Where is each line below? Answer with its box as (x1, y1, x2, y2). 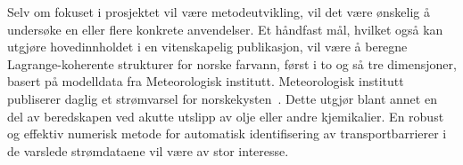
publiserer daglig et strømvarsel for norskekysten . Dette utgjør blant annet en (7, 89, 437, 107)
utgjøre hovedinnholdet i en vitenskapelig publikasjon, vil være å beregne (7, 37, 408, 56)
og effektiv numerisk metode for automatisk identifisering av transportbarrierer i (7, 124, 447, 143)
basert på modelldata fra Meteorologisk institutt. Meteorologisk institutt (7, 72, 404, 90)
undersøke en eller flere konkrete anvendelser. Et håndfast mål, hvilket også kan (7, 20, 443, 38)
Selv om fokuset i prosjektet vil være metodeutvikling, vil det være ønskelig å (7, 3, 431, 20)
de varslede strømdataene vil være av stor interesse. (7, 141, 289, 160)
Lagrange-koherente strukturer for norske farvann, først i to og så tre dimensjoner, (7, 54, 457, 73)
